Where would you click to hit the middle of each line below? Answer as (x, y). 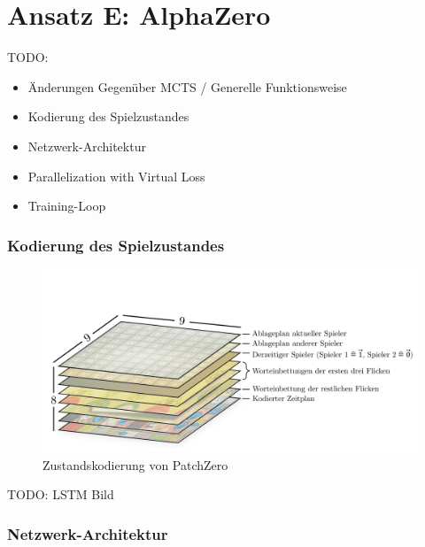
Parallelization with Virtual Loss (116, 176)
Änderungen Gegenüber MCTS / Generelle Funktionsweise (187, 86)
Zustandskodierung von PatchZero (135, 464)
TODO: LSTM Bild (61, 494)
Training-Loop (67, 206)
